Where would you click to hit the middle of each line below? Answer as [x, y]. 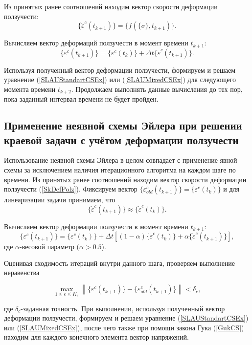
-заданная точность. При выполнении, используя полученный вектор [123, 308]
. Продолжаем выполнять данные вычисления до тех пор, [157, 89]
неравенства [22, 272]
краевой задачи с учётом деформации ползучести [121, 140]
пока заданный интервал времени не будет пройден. [81, 99]
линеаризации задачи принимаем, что [60, 200]
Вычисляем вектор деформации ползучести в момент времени [96, 226]
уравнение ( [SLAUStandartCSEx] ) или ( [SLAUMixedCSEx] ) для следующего [120, 79]
